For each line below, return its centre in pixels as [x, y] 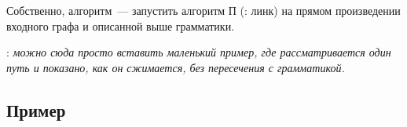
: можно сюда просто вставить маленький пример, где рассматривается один [199, 52]
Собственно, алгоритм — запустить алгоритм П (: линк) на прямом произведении [203, 10]
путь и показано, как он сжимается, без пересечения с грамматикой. [176, 67]
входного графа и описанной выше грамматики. [121, 25]
